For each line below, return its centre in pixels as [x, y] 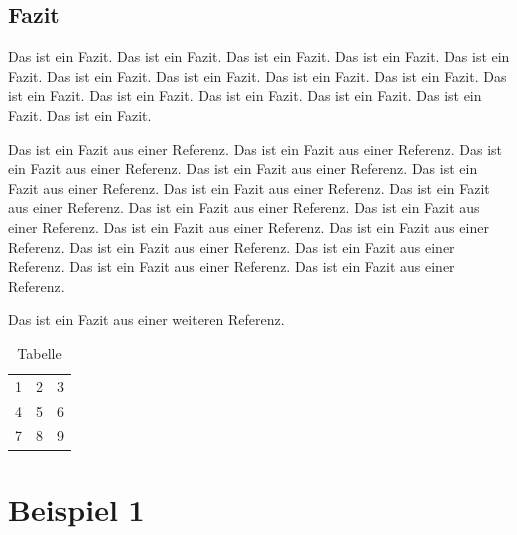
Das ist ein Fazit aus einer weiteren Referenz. [146, 319]
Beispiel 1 [76, 508]
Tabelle [39, 352]
